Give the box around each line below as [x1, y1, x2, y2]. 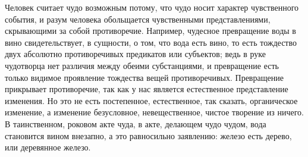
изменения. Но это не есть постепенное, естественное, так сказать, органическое [5, 94, 298, 106]
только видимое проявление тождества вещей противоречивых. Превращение [5, 71, 284, 83]
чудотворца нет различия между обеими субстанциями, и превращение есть [5, 59, 279, 71]
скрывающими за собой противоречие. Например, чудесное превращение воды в [5, 24, 296, 37]
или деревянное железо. [5, 141, 91, 153]
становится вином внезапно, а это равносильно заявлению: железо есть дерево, [5, 129, 292, 142]
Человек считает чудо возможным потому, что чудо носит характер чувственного [5, 1, 299, 13]
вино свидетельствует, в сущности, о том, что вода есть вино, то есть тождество [5, 36, 297, 48]
